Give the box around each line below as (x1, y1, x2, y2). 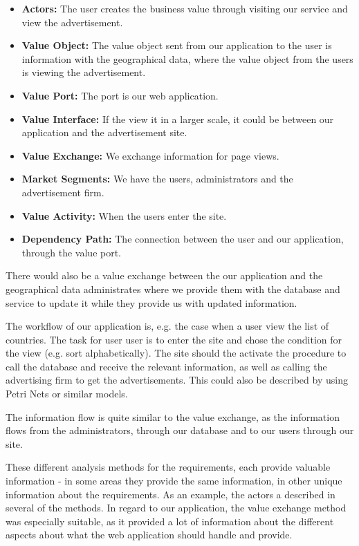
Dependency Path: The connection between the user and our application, (21, 232, 344, 246)
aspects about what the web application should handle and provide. (6, 527, 293, 542)
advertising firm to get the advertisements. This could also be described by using (6, 373, 348, 387)
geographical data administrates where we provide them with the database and (6, 281, 340, 296)
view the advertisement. (21, 15, 123, 29)
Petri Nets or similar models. (6, 386, 128, 401)
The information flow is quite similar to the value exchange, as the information (6, 409, 340, 424)
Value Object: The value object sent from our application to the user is (21, 38, 332, 53)
